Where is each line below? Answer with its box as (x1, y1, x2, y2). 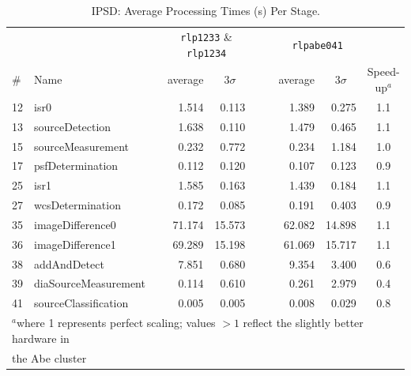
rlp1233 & (180, 28, 232, 44)
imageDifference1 (34, 235, 116, 252)
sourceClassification (34, 295, 129, 311)
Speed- (367, 63, 400, 80)
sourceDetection (34, 118, 111, 134)
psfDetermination (34, 157, 119, 174)
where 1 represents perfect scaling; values (16, 314, 216, 331)
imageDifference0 (34, 216, 116, 232)
